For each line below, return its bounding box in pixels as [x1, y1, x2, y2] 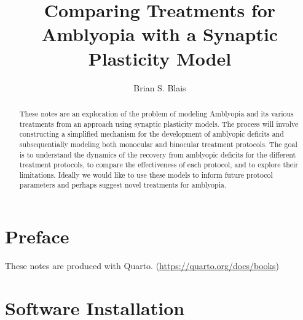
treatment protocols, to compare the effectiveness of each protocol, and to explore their [19, 159, 298, 170]
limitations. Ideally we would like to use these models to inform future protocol [19, 169, 273, 180]
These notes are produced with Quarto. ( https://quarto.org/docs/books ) [5, 259, 279, 272]
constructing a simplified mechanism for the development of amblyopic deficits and [19, 129, 284, 139]
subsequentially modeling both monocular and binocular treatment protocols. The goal [19, 139, 297, 149]
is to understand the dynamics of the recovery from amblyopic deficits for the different [19, 149, 296, 159]
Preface [5, 224, 69, 249]
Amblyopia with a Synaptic [41, 21, 278, 47]
